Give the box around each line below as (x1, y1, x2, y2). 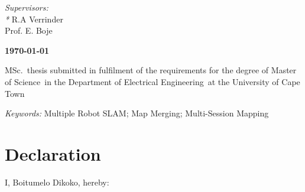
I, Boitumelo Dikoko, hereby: (5, 175, 109, 188)
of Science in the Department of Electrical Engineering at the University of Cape (5, 75, 300, 87)
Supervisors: (5, 1, 48, 13)
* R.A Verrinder (5, 12, 63, 25)
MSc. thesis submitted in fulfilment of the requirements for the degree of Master (5, 64, 297, 76)
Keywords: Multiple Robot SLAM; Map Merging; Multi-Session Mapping (5, 107, 269, 119)
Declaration (5, 141, 101, 165)
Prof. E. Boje (5, 24, 53, 37)
